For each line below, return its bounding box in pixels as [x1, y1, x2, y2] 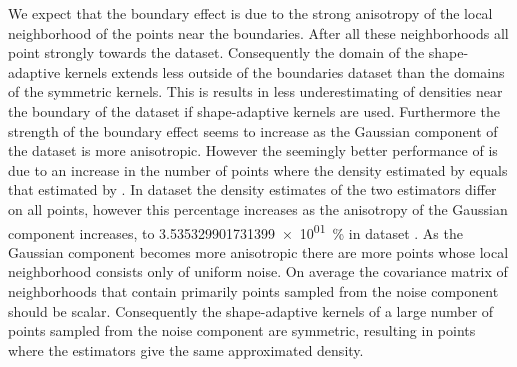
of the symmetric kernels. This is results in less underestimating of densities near [8, 81, 503, 102]
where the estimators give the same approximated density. [8, 339, 364, 360]
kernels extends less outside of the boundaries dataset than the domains [64, 61, 505, 82]
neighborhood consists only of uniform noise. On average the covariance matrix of [8, 261, 508, 282]
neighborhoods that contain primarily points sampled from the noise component [8, 280, 499, 301]
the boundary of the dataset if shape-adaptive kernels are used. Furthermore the [8, 100, 500, 121]
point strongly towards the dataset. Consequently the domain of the [8, 42, 425, 63]
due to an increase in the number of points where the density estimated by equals [8, 159, 508, 180]
